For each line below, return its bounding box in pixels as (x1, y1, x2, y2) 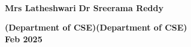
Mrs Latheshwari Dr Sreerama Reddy (5, 1, 163, 14)
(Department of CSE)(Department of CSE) (5, 21, 187, 33)
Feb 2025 (5, 32, 43, 45)
